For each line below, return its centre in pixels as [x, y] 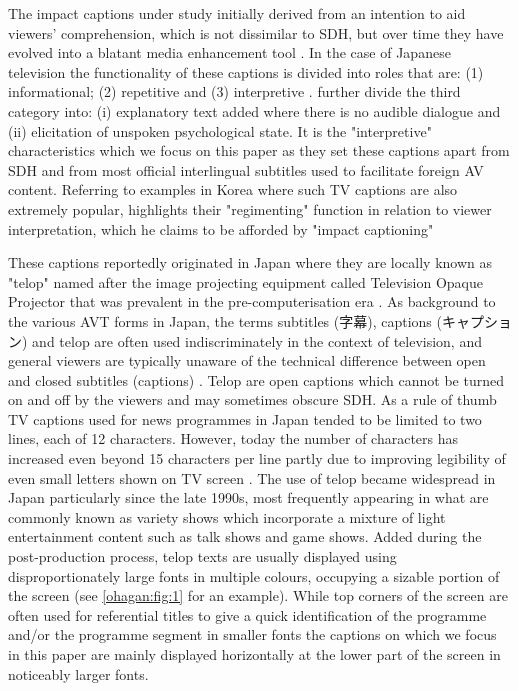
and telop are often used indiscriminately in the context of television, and [257, 340]
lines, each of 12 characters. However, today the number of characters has [233, 438]
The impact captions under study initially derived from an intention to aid [237, 13]
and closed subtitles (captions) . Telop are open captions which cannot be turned [256, 379]
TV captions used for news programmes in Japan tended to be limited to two [245, 418]
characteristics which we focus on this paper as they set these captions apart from [259, 150]
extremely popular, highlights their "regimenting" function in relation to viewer [250, 208]
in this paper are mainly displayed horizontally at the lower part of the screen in [254, 654]
